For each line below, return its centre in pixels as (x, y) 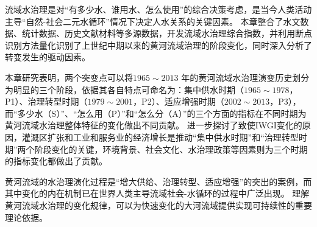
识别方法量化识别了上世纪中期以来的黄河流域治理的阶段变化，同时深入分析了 (158, 45)
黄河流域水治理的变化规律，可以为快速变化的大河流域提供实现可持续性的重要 (158, 205)
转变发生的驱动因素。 (48, 57)
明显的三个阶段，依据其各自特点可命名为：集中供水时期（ (128, 89)
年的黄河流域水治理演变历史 (237, 77)
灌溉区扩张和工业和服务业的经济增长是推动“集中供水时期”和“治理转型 (160, 137)
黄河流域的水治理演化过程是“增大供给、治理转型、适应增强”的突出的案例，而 (158, 181)
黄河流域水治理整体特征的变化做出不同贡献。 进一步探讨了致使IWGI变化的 (154, 125)
